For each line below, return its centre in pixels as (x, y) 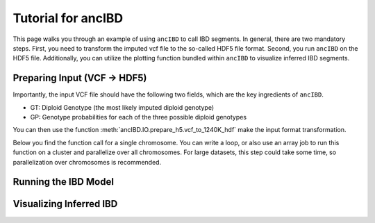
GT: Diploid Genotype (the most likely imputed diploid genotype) (122, 107)
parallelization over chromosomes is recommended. (87, 162)
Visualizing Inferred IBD (65, 204)
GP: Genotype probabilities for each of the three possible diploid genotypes (138, 117)
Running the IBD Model (64, 182)
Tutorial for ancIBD (68, 18)
